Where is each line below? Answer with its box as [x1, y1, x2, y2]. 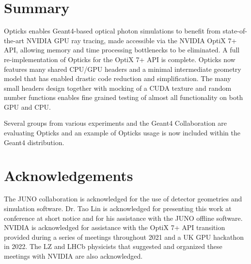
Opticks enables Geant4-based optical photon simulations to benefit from [4, 26, 220, 36]
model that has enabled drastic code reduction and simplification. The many [4, 73, 231, 83]
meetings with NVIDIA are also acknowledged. [4, 250, 143, 261]
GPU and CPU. [4, 101, 51, 112]
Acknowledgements [4, 165, 133, 185]
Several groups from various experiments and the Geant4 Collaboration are [4, 118, 227, 128]
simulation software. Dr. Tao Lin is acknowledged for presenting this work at [4, 203, 232, 213]
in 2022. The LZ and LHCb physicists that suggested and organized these [4, 241, 222, 251]
